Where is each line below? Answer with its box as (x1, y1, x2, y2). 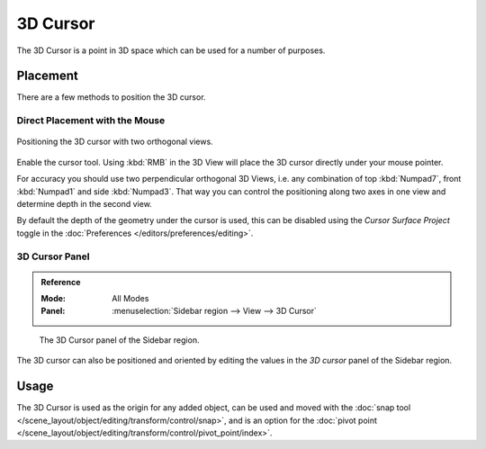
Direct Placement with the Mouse (16, 114, 166, 127)
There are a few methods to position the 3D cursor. (16, 92, 206, 103)
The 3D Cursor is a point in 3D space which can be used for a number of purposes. (16, 45, 326, 56)
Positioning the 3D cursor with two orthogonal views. (16, 136, 213, 148)
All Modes (112, 293, 149, 304)
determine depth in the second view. (16, 198, 152, 209)
